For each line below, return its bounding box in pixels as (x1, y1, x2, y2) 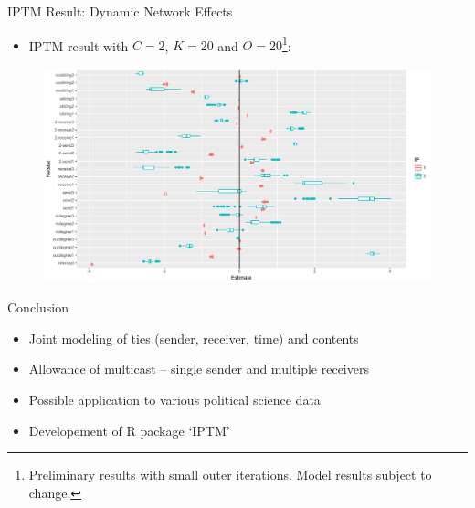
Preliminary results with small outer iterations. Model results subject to (28, 465, 432, 484)
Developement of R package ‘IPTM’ (28, 420, 230, 439)
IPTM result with (28, 36, 129, 55)
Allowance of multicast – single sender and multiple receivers (28, 359, 369, 378)
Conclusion (7, 298, 69, 317)
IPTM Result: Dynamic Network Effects (7, 2, 233, 20)
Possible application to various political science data (28, 389, 321, 408)
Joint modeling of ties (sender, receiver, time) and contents (28, 328, 359, 347)
